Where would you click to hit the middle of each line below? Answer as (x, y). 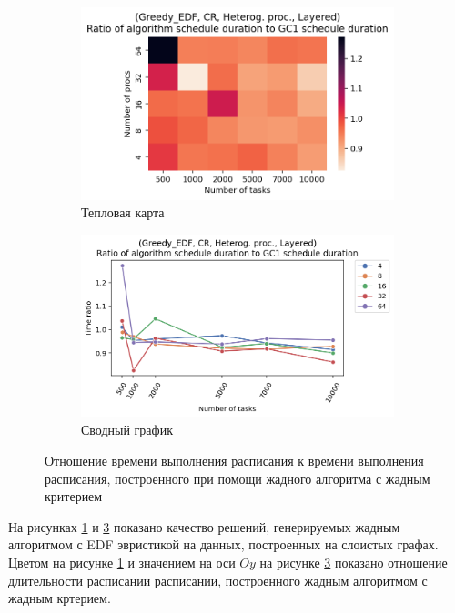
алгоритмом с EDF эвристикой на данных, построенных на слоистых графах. (223, 544)
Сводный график (127, 430)
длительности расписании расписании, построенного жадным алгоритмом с (218, 580)
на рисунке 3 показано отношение (354, 562)
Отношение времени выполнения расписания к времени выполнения (234, 460)
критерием (74, 496)
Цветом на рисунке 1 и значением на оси (122, 562)
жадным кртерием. (60, 598)
